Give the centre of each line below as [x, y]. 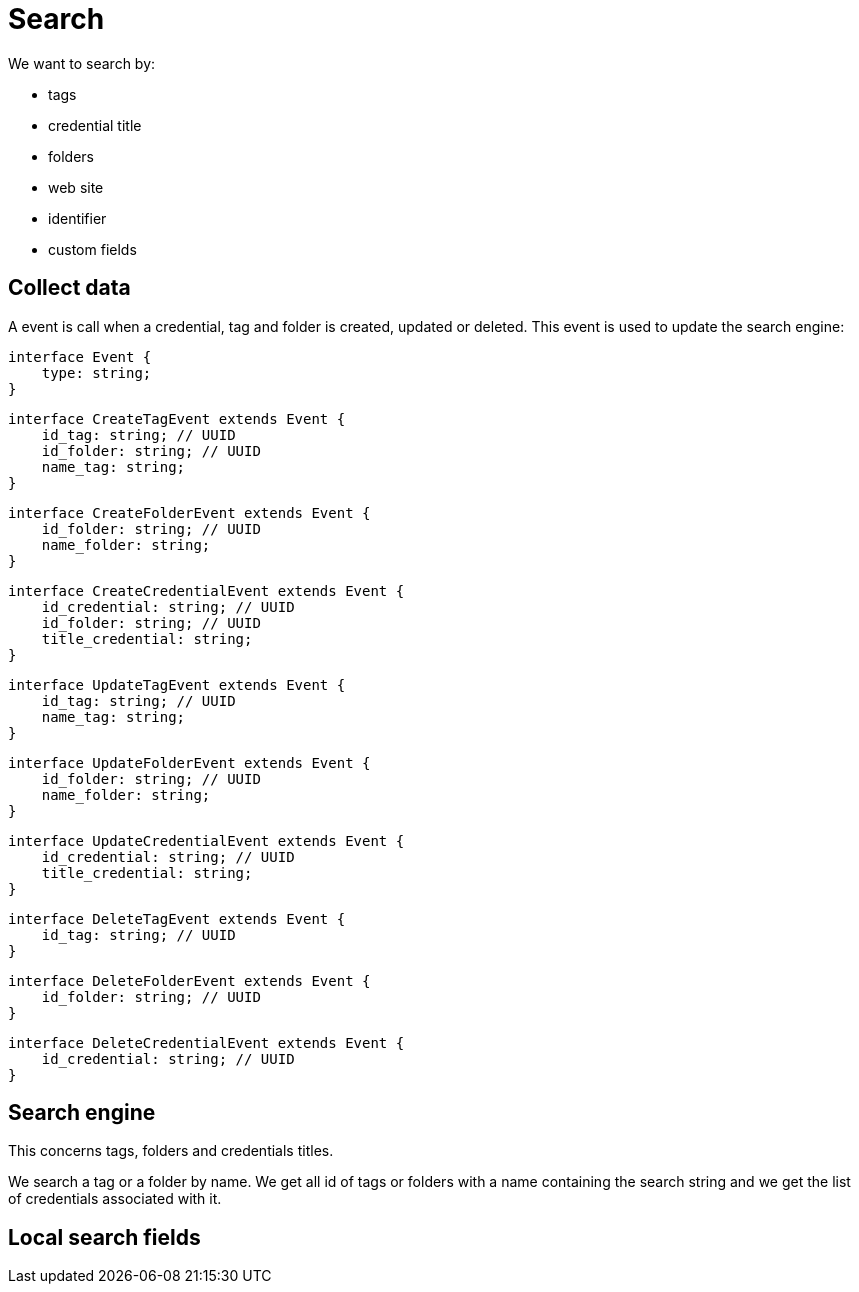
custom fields [92, 249]
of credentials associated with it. [115, 1199]
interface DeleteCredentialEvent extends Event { [206, 1042]
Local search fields [104, 1237]
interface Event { [80, 356]
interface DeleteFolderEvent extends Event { [189, 980]
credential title [95, 125]
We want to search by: [82, 63]
